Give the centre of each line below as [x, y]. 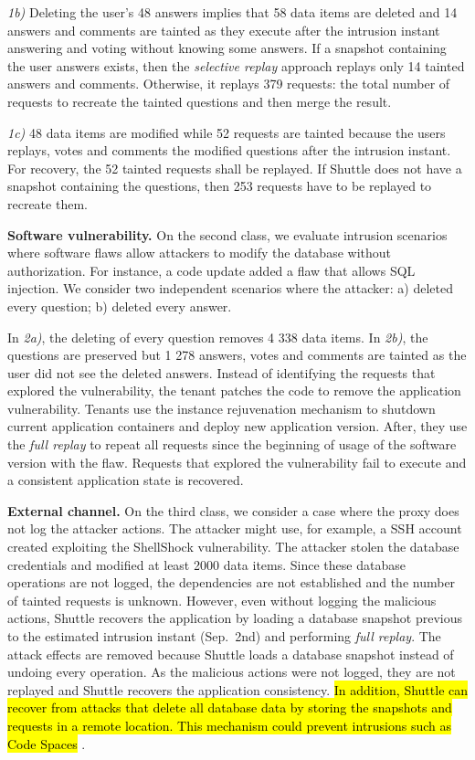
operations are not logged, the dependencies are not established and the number [232, 582]
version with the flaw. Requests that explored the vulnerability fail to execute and [237, 462]
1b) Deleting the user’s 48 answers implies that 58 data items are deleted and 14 [232, 12]
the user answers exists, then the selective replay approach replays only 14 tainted [236, 65]
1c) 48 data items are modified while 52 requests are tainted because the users [227, 132]
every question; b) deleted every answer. [120, 306]
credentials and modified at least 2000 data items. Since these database [206, 564]
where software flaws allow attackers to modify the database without [199, 253]
